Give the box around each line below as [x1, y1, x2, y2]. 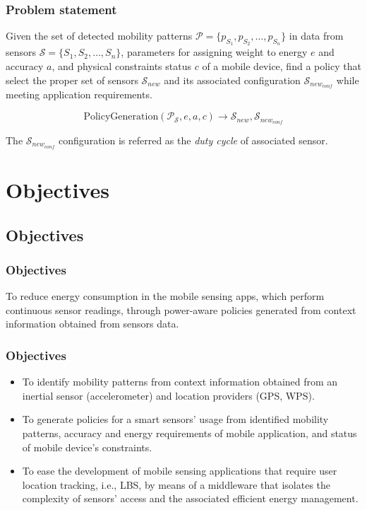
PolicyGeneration [83, 112, 159, 122]
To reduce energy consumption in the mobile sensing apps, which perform [6, 289, 325, 303]
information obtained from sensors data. [6, 316, 179, 331]
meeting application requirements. [6, 87, 152, 102]
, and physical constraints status [52, 59, 191, 74]
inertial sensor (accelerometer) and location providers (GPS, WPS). [22, 388, 315, 402]
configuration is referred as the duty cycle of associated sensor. [59, 132, 328, 147]
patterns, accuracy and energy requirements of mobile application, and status [22, 425, 357, 440]
